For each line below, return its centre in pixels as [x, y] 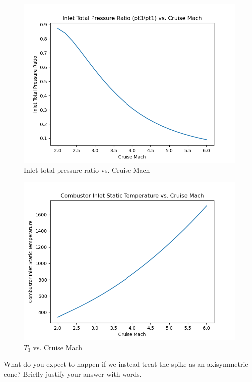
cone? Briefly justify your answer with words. [73, 373]
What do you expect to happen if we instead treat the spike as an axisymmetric [126, 364]
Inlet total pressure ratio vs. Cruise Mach [87, 169]
